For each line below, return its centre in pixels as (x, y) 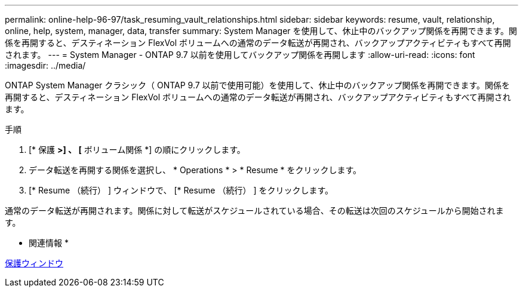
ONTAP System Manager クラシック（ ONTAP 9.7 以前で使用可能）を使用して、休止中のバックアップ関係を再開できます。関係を (258, 85)
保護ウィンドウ (34, 263)
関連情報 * (49, 243)
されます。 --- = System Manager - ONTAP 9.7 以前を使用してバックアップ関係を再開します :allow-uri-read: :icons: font (240, 55)
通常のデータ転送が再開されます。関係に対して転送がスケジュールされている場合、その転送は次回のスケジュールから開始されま (254, 210)
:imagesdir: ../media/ (45, 65)
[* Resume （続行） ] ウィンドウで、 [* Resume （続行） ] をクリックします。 (181, 190)
